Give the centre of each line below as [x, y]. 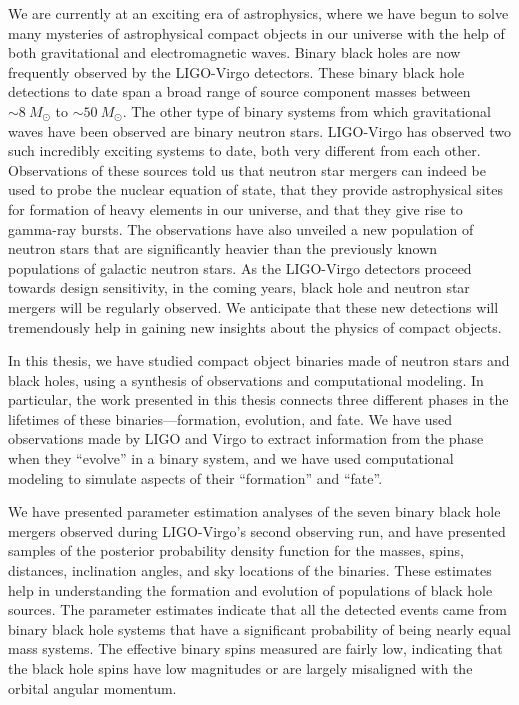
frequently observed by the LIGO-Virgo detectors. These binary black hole [236, 71]
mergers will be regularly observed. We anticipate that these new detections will [253, 306]
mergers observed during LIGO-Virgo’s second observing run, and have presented [257, 530]
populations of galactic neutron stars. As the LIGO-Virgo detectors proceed [240, 267]
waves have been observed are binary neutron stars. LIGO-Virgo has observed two [260, 130]
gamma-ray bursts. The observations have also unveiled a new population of [241, 228]
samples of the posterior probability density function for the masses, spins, [236, 550]
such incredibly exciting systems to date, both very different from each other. [244, 150]
